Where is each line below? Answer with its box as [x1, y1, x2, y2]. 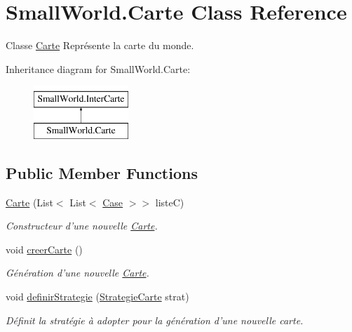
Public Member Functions [6, 161, 198, 183]
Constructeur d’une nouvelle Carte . [6, 218, 158, 233]
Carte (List [6, 194, 53, 209]
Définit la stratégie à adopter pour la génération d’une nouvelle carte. [6, 312, 304, 327]
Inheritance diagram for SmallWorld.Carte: [6, 61, 191, 76]
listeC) [155, 194, 184, 209]
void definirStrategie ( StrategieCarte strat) [6, 289, 189, 304]
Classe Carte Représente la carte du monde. [6, 38, 194, 53]
